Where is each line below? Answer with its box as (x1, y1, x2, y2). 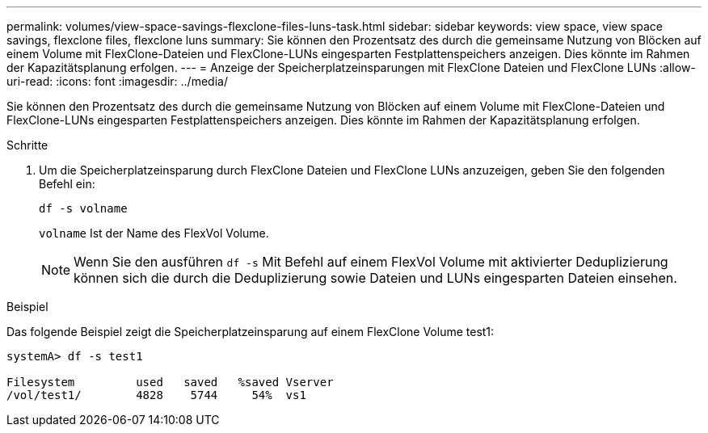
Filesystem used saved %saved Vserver (6, 376, 334, 389)
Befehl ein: (39, 177, 95, 191)
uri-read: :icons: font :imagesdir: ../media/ (6, 74, 228, 88)
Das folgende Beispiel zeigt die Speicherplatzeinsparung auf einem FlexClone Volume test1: (6, 325, 495, 338)
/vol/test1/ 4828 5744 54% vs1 (6, 389, 306, 401)
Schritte (6, 138, 48, 152)
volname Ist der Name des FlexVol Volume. (39, 226, 269, 240)
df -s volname (39, 202, 128, 215)
